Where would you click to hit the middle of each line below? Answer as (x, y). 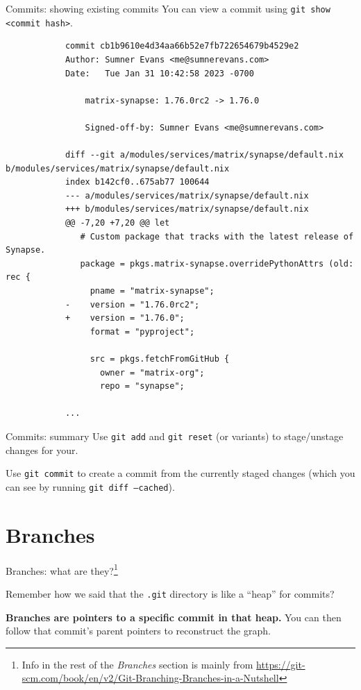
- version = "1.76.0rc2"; (132, 304)
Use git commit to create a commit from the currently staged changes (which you (180, 473)
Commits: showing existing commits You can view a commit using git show (168, 8)
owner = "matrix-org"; (152, 372)
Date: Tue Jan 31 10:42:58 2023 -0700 (159, 73)
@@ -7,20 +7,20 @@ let (117, 223)
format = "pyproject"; (142, 331)
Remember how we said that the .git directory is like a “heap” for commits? (170, 593)
